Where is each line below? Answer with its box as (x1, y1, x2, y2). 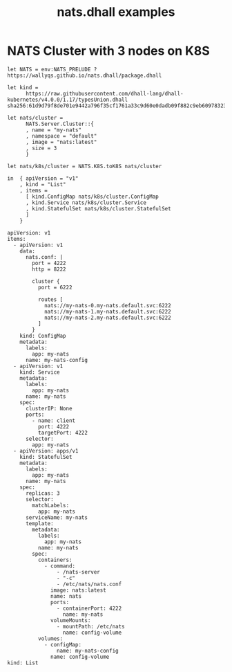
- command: (43, 562, 76, 570)
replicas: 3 (25, 489, 60, 497)
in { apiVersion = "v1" (7, 174, 79, 182)
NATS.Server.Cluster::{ (25, 120, 95, 127)
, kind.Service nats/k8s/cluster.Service (25, 199, 147, 206)
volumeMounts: (50, 617, 91, 624)
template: (25, 520, 54, 527)
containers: (37, 556, 72, 563)
